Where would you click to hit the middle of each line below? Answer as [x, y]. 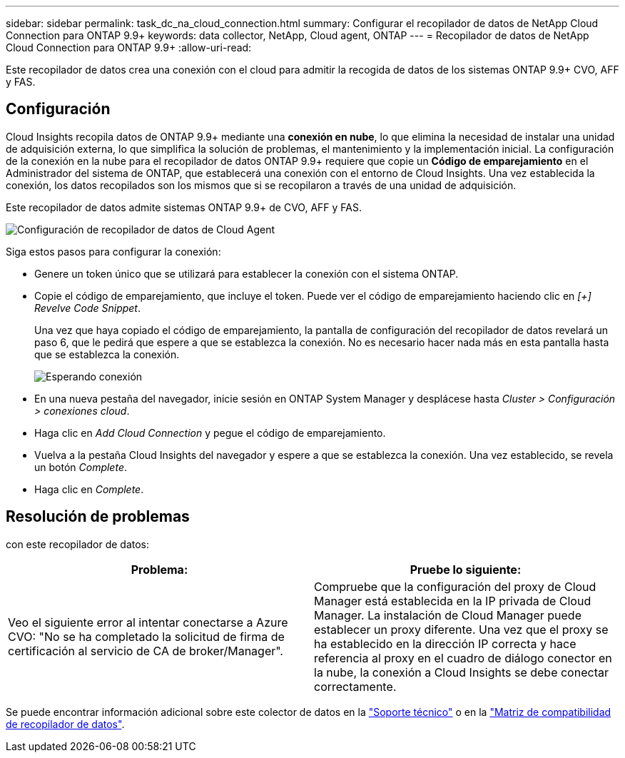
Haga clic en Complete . [89, 489]
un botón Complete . [81, 467]
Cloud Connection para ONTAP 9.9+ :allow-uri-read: [129, 47]
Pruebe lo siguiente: [466, 569]
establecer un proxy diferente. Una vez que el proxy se [461, 629]
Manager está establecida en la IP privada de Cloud [453, 601]
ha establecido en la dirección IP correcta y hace [445, 643]
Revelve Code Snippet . [87, 308]
